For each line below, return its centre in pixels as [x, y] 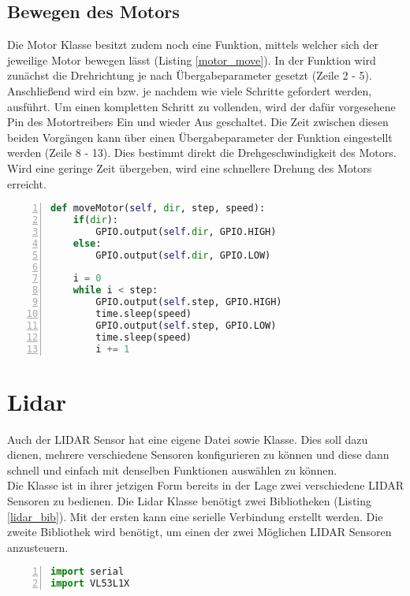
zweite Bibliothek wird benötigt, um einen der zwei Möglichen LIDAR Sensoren [199, 532]
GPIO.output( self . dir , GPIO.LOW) [183, 255]
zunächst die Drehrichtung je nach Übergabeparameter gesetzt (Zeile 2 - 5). [190, 75]
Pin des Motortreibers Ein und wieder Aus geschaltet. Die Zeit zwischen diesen [198, 122]
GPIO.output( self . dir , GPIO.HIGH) [186, 231]
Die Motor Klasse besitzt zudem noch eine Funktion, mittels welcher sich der [193, 45]
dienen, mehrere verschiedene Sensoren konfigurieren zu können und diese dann [198, 454]
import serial [88, 572]
